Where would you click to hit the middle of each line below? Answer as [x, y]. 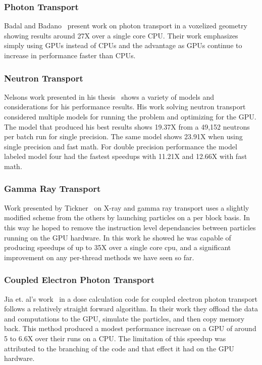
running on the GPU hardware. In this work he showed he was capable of [118, 237]
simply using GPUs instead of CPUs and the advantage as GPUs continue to [123, 45]
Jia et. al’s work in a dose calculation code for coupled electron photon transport [131, 298]
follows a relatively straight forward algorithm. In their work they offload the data [131, 309]
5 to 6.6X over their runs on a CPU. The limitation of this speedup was [115, 338]
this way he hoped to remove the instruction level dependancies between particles [130, 227]
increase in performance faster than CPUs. [70, 55]
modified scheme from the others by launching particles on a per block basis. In [127, 217]
